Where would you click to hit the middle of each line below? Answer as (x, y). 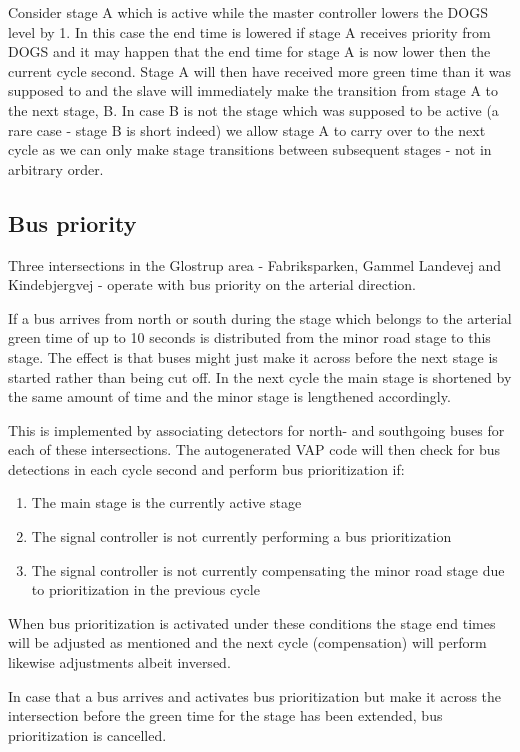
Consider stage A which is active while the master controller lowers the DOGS (248, 12)
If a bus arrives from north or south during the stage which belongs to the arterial (260, 317)
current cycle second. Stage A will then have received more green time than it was (260, 70)
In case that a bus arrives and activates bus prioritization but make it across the (255, 695)
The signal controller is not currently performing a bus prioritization (241, 536)
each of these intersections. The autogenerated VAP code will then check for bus (254, 449)
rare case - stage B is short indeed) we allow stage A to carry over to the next (247, 129)
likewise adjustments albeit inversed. (119, 662)
